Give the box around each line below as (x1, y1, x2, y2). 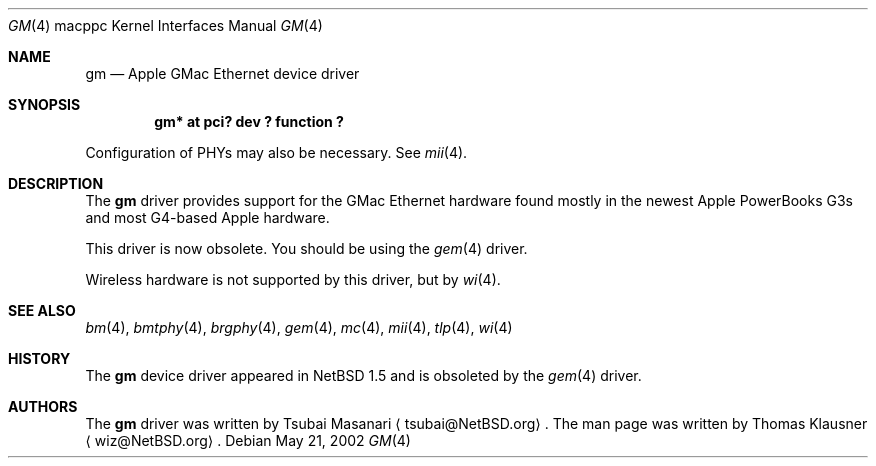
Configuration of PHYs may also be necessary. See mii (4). (85, 144, 468, 161)
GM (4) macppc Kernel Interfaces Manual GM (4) (8, 17, 323, 34)
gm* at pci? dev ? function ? (154, 113, 344, 130)
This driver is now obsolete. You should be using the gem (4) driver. (85, 240, 528, 257)
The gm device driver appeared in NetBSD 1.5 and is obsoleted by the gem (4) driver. (85, 367, 642, 384)
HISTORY (8, 350, 71, 367)
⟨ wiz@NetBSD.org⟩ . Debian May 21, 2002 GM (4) (85, 432, 411, 449)
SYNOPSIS (8, 96, 81, 113)
